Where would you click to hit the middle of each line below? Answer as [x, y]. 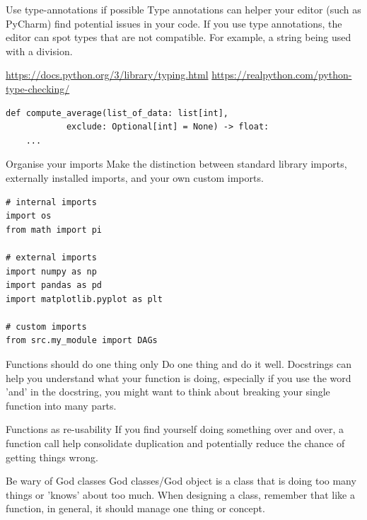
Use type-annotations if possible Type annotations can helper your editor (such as [183, 9]
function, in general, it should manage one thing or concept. [135, 508]
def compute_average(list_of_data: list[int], [117, 113]
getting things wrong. [52, 457]
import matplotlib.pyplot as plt [84, 299]
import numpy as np [51, 271]
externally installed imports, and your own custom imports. [135, 177]
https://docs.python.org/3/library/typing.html [107, 75]
